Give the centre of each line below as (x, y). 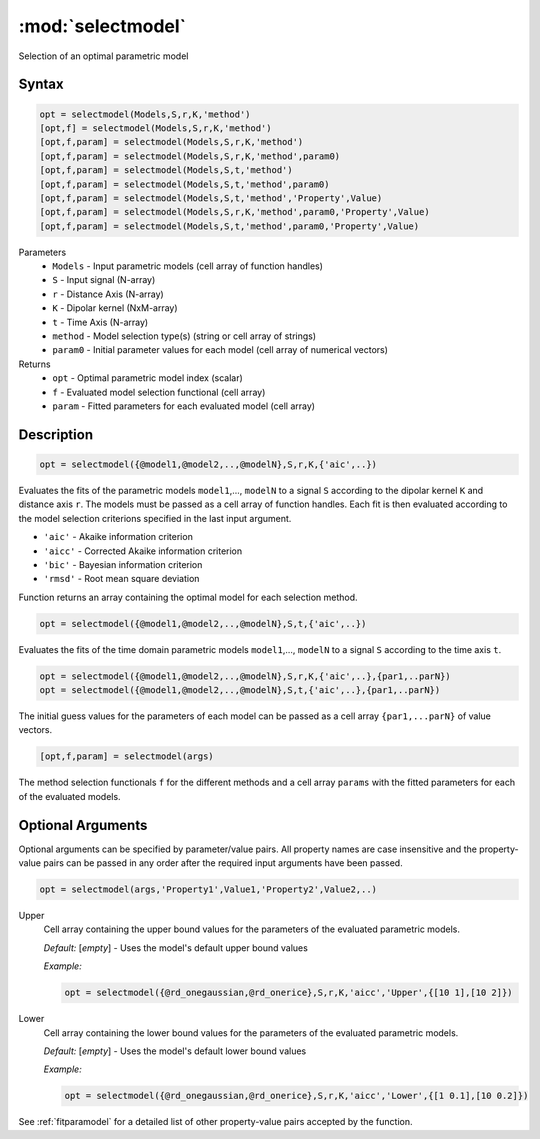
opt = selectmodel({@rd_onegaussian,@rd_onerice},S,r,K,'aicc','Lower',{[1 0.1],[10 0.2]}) (296, 1096)
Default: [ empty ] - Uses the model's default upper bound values (176, 947)
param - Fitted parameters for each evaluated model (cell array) (183, 406)
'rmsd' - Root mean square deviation (121, 579)
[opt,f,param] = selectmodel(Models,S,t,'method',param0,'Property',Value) (229, 226)
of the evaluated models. (69, 796)
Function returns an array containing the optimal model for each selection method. (188, 597)
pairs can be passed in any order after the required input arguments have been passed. (223, 863)
